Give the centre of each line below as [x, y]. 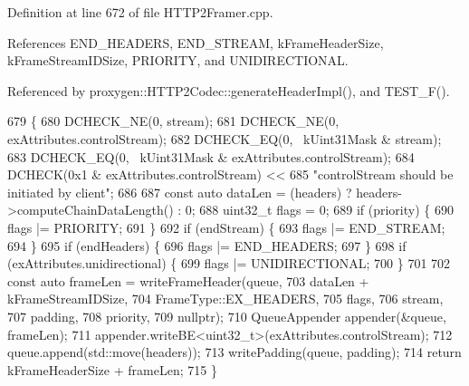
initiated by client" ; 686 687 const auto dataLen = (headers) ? [180, 192]
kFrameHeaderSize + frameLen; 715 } [112, 369]
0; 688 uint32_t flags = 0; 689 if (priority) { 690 [319, 210]
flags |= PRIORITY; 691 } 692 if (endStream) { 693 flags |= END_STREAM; [226, 227]
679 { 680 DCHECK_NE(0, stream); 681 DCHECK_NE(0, [173, 121]
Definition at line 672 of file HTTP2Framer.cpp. [140, 12]
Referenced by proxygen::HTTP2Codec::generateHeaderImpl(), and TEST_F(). [229, 90]
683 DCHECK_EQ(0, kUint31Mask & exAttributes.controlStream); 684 [211, 156]
